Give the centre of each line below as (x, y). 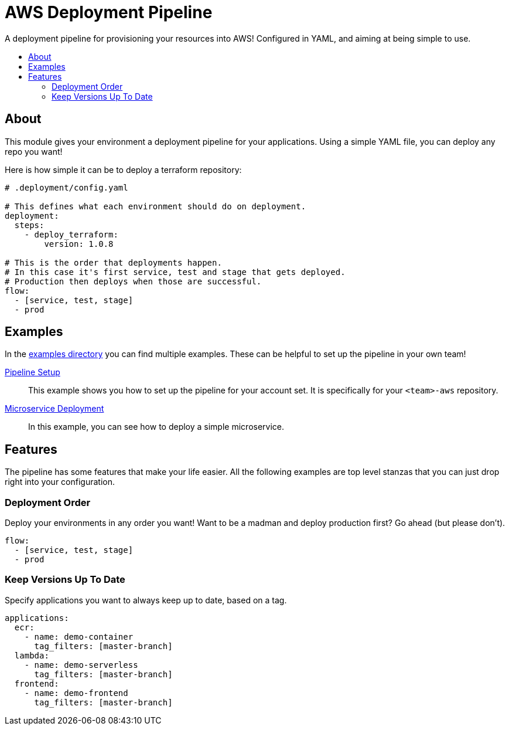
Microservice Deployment (54, 409)
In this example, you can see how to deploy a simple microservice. (156, 427)
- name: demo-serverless (81, 665)
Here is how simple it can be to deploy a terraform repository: (123, 169)
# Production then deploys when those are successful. (133, 281)
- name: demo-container (79, 636)
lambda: (32, 655)
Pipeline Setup (33, 372)
